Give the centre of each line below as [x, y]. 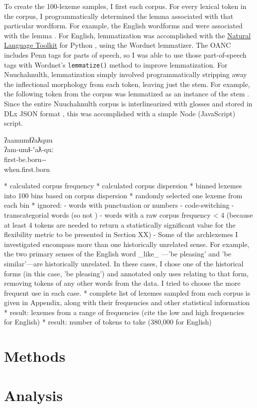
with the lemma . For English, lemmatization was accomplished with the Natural [128, 35]
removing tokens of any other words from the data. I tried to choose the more [122, 283]
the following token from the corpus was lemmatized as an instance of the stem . [127, 94]
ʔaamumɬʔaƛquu [28, 139]
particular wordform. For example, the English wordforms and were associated [123, 26]
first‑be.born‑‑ [25, 159]
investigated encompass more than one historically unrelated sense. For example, [127, 244]
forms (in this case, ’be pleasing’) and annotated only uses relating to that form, [127, 273]
